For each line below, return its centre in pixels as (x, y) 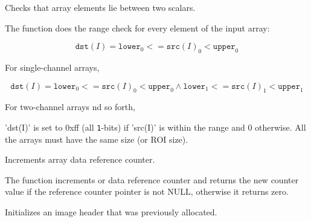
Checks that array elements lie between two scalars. (100, 7)
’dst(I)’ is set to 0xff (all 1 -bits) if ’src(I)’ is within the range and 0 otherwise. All (155, 127)
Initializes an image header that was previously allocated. (111, 212)
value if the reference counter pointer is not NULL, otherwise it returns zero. (147, 191)
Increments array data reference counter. (80, 159)
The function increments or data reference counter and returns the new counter (152, 179)
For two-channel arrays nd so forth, (70, 107)
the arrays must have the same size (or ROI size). (97, 139)
